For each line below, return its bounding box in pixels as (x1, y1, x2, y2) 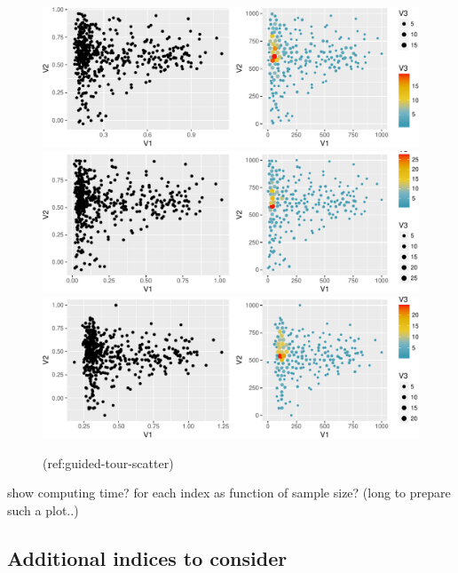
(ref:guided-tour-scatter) (43, 453, 174, 472)
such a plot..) (7, 500, 79, 519)
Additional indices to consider (7, 544, 288, 571)
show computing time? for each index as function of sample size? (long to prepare (7, 483, 451, 502)
